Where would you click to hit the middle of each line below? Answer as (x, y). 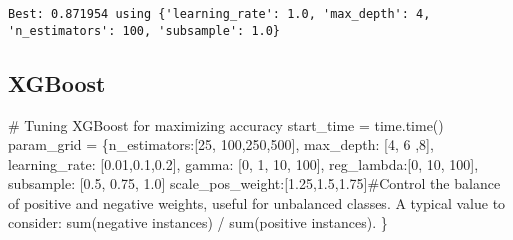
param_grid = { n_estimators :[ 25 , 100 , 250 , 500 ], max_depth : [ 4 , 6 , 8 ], (221, 144)
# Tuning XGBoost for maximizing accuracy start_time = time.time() (226, 124)
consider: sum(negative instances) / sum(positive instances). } (198, 222)
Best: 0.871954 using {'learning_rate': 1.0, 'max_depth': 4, (219, 14)
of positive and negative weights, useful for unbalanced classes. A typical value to (257, 202)
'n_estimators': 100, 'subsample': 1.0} (144, 30)
